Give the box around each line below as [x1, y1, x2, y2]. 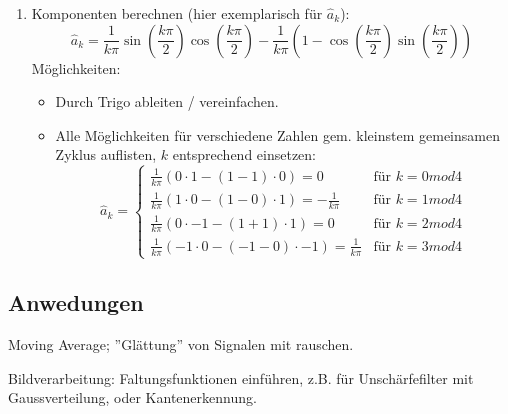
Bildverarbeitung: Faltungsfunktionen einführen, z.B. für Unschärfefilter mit [8, 367, 474, 388]
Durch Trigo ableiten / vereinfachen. [55, 91, 279, 112]
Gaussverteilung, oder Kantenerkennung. [8, 387, 257, 408]
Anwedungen [8, 287, 144, 318]
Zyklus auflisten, [55, 144, 157, 165]
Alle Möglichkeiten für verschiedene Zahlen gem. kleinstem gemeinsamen [55, 124, 500, 145]
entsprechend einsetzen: [172, 144, 317, 165]
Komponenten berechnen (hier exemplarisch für [31, 3, 323, 23]
